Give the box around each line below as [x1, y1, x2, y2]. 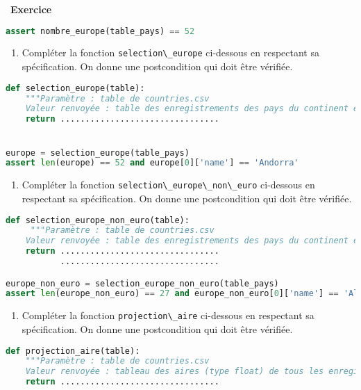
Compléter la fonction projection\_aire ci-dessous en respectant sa [22, 308, 314, 323]
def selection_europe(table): [6, 83, 145, 93]
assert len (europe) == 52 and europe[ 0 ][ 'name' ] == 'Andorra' [6, 158, 299, 168]
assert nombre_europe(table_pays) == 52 [6, 26, 195, 36]
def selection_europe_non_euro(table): [6, 215, 190, 225]
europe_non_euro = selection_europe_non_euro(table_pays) [6, 278, 279, 289]
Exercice [10, 2, 52, 16]
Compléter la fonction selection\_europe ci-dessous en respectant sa [22, 45, 319, 60]
